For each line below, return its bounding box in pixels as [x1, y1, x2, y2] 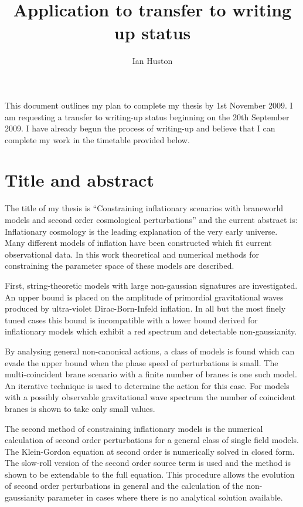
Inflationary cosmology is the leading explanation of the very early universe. [5, 225, 278, 237]
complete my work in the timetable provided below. [5, 133, 190, 146]
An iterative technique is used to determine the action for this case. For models [5, 379, 290, 391]
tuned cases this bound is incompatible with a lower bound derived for [5, 313, 258, 326]
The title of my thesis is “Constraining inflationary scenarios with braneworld [5, 202, 284, 214]
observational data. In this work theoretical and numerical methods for [5, 248, 260, 260]
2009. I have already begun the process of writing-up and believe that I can [5, 122, 275, 134]
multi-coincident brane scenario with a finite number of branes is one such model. [5, 368, 298, 380]
